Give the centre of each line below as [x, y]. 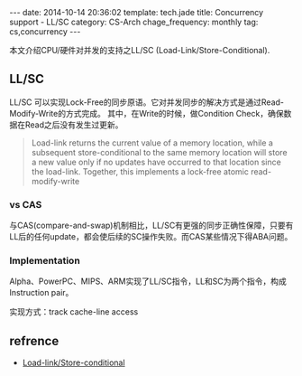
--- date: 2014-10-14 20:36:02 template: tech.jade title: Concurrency [137, 12]
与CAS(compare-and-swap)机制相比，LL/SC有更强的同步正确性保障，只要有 [151, 226]
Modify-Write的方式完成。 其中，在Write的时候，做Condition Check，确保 [146, 113]
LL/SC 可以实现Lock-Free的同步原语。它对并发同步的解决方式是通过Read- [147, 102]
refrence [34, 341]
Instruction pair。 [41, 293]
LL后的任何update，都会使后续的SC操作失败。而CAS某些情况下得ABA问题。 [151, 237]
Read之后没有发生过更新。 [74, 125]
